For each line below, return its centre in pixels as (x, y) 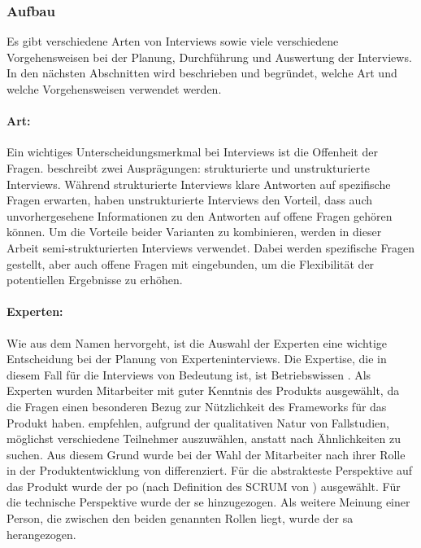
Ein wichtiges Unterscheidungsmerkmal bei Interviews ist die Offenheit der (192, 152)
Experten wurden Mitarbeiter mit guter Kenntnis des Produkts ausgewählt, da (203, 390)
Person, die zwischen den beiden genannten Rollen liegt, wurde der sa (180, 518)
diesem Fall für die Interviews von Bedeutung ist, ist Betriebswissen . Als (189, 374)
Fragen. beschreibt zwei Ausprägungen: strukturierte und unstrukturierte (188, 167)
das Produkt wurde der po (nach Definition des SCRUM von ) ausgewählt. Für (204, 486)
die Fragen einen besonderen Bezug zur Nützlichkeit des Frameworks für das (197, 406)
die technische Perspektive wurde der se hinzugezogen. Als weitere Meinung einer (208, 502)
